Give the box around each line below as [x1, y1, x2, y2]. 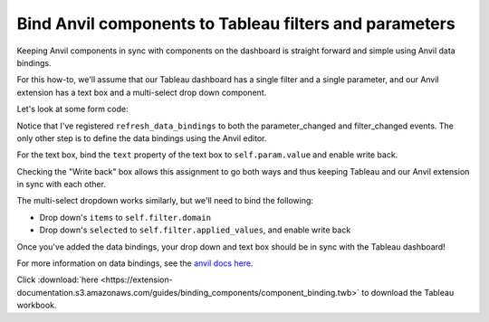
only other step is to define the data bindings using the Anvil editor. [16, 132, 267, 144]
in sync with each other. [16, 179, 106, 190]
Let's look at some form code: [16, 104, 129, 115]
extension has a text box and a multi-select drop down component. [16, 87, 267, 98]
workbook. [16, 299, 57, 311]
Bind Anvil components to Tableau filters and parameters [16, 14, 456, 33]
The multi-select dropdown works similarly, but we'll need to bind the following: [16, 195, 314, 206]
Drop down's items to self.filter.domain [39, 212, 212, 223]
